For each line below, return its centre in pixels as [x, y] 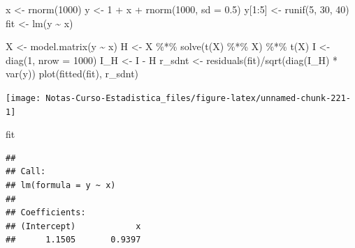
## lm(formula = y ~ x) [61, 186]
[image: [23, 98]
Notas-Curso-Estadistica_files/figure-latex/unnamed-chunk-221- [198, 98]
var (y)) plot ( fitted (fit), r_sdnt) [72, 73]
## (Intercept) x [73, 226]
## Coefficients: [46, 213]
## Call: [26, 172]
